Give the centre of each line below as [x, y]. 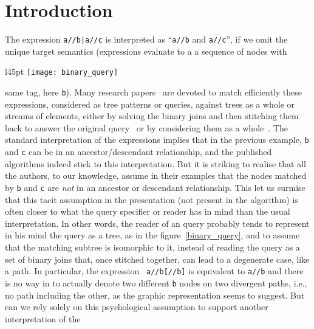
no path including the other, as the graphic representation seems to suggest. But [155, 295]
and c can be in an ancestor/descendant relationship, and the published [138, 152]
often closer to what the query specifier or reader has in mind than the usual [148, 211]
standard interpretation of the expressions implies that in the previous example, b [157, 140]
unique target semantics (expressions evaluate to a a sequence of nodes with [146, 51]
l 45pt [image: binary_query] [62, 71]
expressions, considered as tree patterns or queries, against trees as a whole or [150, 104]
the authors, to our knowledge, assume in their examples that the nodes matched [156, 175]
